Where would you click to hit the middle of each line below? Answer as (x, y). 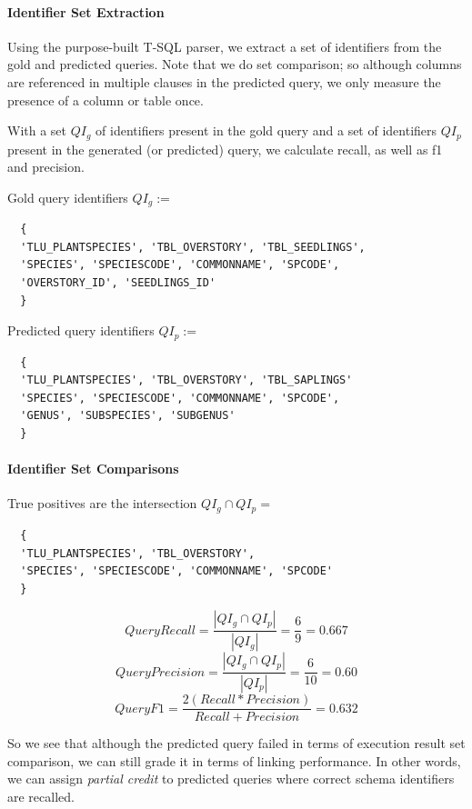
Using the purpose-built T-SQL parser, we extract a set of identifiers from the (225, 46)
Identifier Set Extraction (86, 11)
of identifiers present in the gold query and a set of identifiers (266, 130)
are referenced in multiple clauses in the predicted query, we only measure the (224, 81)
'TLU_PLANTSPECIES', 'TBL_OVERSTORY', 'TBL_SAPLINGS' (186, 380)
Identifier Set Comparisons (93, 469)
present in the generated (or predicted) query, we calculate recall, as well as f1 (225, 149)
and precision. (46, 167)
